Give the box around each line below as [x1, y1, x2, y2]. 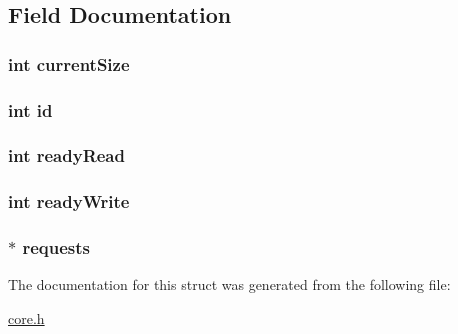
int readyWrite [8, 189, 130, 214]
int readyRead [8, 143, 125, 168]
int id [8, 97, 53, 122]
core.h [8, 307, 45, 328]
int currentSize [8, 51, 130, 76]
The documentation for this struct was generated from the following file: [8, 274, 451, 295]
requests [22, 235, 91, 260]
